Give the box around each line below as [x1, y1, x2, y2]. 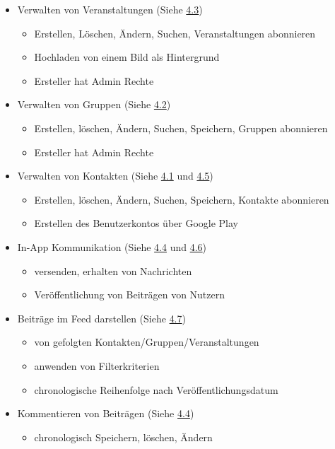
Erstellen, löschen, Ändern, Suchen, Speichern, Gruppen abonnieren [34, 120, 328, 135]
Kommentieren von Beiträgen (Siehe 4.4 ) [17, 406, 194, 421]
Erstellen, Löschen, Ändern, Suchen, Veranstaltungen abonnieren [34, 25, 316, 40]
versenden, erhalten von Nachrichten [34, 263, 192, 278]
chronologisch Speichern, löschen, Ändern [34, 429, 213, 444]
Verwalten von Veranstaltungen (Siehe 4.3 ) [17, 2, 203, 16]
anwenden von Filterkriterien [34, 358, 160, 373]
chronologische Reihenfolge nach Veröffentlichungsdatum [34, 382, 278, 397]
